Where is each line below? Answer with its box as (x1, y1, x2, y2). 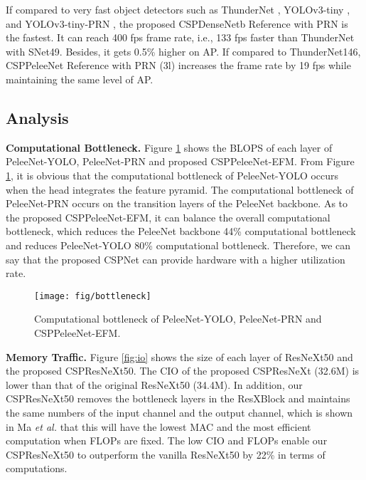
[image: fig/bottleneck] (34, 291, 151, 301)
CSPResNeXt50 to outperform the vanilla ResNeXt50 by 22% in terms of (6, 447, 325, 461)
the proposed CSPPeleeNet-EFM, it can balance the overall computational (6, 209, 330, 224)
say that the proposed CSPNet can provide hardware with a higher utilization (6, 251, 345, 266)
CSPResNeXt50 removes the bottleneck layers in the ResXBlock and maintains (6, 391, 350, 406)
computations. (6, 461, 68, 476)
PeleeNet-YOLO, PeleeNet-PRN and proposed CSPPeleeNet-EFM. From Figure (6, 154, 355, 169)
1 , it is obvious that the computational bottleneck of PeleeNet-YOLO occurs (6, 167, 339, 182)
